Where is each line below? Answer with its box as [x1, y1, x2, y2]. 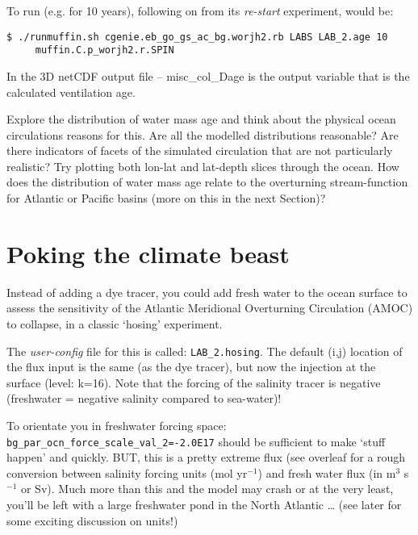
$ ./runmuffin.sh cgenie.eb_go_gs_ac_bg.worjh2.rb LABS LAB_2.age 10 [6, 31, 388, 43]
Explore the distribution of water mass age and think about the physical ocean [6, 111, 396, 127]
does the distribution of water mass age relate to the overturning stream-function [6, 173, 408, 190]
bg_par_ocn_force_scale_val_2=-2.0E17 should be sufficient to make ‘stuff [6, 433, 386, 449]
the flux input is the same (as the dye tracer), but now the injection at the [6, 358, 376, 375]
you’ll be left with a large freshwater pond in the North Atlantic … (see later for [6, 496, 402, 513]
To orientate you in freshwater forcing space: [6, 417, 227, 433]
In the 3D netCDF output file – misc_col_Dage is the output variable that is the [6, 67, 410, 84]
